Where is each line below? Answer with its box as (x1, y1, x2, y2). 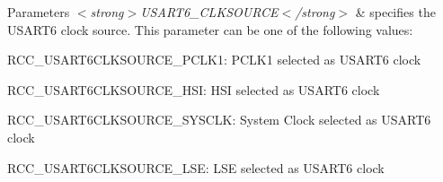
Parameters (7, 3, 70, 21)
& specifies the (355, 3, 436, 21)
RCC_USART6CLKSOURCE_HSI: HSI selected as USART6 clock (7, 80, 380, 99)
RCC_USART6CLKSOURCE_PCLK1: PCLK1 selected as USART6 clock (7, 50, 421, 69)
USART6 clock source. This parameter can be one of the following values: (7, 20, 413, 39)
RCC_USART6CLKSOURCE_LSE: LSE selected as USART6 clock (7, 158, 385, 177)
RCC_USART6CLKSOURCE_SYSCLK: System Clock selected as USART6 (7, 110, 431, 129)
